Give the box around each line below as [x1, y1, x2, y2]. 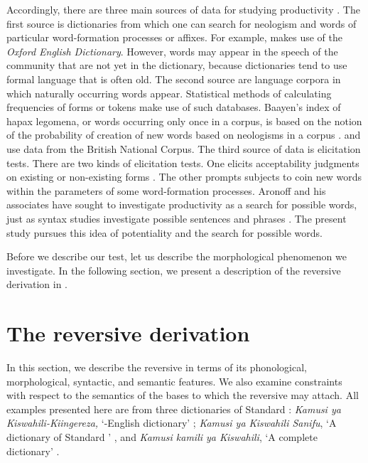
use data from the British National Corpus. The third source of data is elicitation [6, 141, 361, 156]
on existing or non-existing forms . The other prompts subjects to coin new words [6, 169, 362, 184]
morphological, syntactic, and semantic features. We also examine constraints [6, 373, 342, 388]
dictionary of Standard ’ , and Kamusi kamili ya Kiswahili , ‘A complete [6, 429, 318, 444]
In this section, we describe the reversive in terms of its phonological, [6, 360, 307, 374]
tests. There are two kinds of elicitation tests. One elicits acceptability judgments [6, 155, 359, 170]
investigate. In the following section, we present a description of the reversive [6, 262, 341, 277]
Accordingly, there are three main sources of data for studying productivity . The [6, 2, 360, 16]
